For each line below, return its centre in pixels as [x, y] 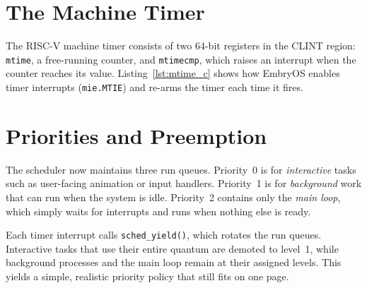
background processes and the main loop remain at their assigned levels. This [174, 262]
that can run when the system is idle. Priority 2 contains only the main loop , [173, 197]
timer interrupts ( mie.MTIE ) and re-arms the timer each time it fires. [155, 86]
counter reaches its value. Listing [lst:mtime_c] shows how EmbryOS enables [173, 73]
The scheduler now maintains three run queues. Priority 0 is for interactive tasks [181, 169]
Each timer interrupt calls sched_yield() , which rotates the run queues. [164, 235]
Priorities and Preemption [136, 135]
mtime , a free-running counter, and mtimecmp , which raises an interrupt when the [181, 59]
